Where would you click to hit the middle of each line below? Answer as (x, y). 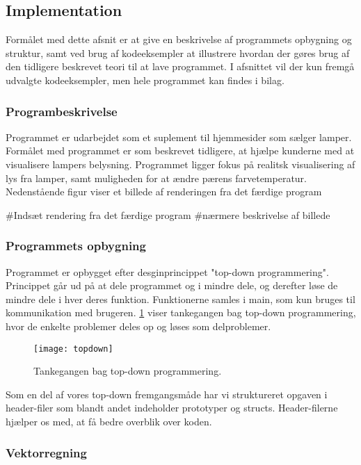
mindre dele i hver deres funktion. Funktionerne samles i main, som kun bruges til (180, 299)
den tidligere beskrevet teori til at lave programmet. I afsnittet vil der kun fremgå (180, 66)
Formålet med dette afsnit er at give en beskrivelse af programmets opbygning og (179, 39)
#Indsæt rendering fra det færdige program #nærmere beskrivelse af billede (168, 214)
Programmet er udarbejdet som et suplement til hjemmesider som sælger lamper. (179, 137)
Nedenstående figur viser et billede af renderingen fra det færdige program (164, 191)
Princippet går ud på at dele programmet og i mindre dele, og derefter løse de (172, 285)
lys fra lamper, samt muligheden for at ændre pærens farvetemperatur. (157, 178)
